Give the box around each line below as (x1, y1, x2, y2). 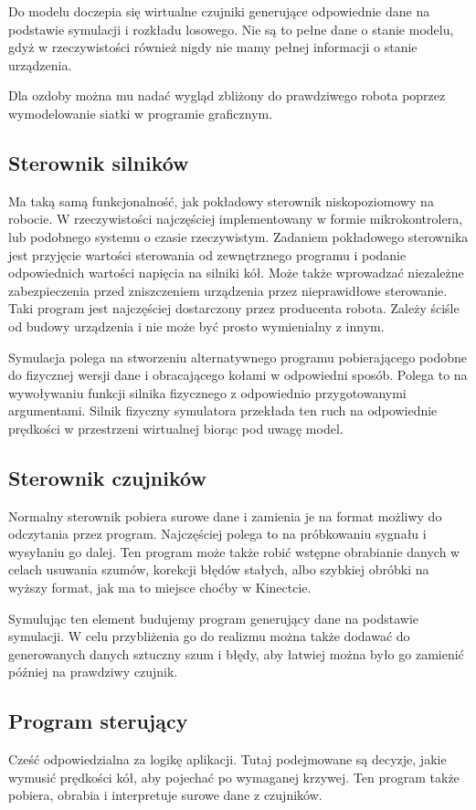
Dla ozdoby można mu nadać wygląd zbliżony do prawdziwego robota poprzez (8, 86, 446, 105)
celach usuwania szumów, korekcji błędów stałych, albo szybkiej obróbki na (8, 560, 429, 579)
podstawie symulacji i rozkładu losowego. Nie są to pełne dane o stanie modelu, (8, 19, 454, 38)
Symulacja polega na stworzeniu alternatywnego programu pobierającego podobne (8, 347, 467, 366)
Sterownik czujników (8, 463, 206, 491)
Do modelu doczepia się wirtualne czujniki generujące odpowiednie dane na (8, 2, 430, 20)
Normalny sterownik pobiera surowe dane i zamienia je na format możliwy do (8, 506, 442, 525)
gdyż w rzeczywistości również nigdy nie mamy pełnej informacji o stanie (8, 37, 418, 57)
